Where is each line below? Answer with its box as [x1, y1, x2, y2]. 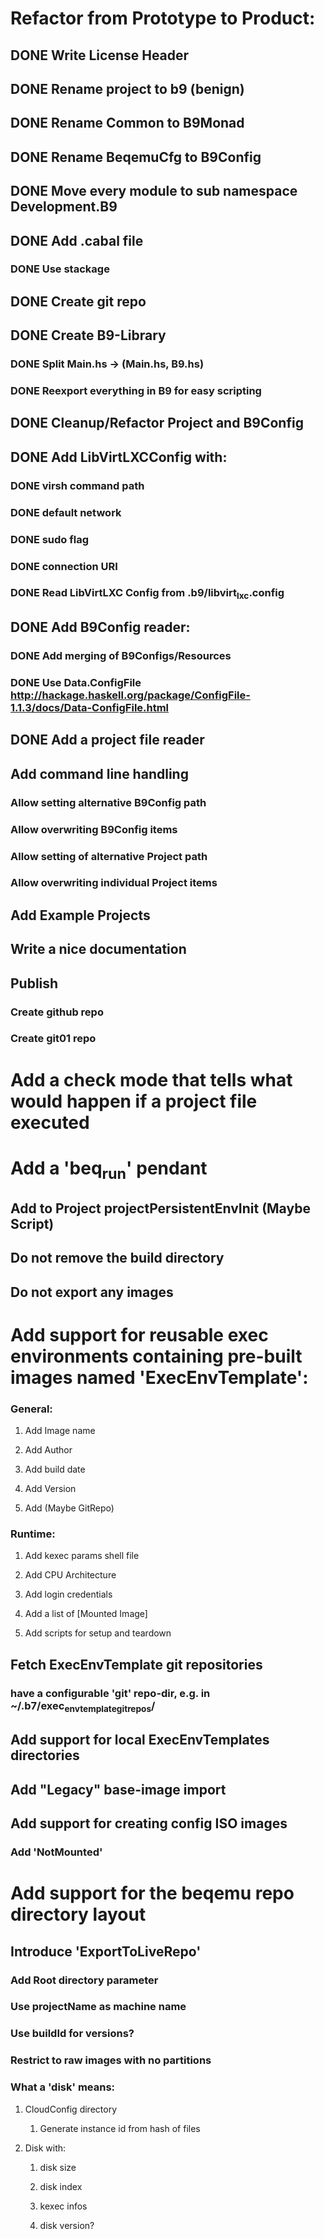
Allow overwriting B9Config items [10, 822, 178, 836]
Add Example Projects [10, 907, 151, 924]
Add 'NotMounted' [10, 1845, 103, 1859]
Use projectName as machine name [10, 2000, 187, 2014]
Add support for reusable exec [10, 1323, 269, 1346]
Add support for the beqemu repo [10, 1882, 295, 1905]
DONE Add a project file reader [10, 732, 205, 749]
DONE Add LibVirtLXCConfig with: [10, 448, 228, 466]
